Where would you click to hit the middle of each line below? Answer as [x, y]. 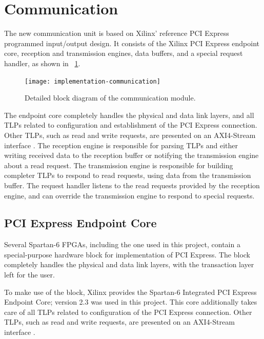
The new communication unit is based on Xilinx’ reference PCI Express [117, 33]
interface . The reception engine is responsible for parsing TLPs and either [121, 145]
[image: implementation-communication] [93, 81]
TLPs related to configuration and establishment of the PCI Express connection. [131, 125]
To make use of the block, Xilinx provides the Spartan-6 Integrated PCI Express [130, 292]
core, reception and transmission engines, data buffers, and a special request [124, 53]
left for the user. [29, 275]
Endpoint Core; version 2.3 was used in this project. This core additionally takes [131, 302]
